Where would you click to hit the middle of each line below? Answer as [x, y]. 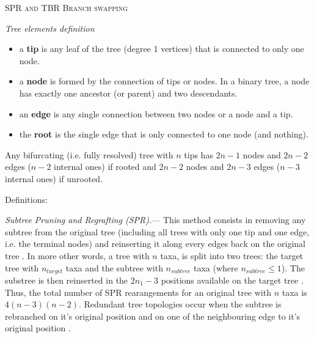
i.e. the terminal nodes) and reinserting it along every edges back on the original [155, 244]
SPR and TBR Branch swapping [67, 7]
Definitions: [26, 199]
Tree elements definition [50, 28]
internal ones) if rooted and [105, 167]
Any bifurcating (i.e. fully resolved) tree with [89, 154]
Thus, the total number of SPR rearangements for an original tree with [138, 292]
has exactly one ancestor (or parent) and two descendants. [128, 93]
